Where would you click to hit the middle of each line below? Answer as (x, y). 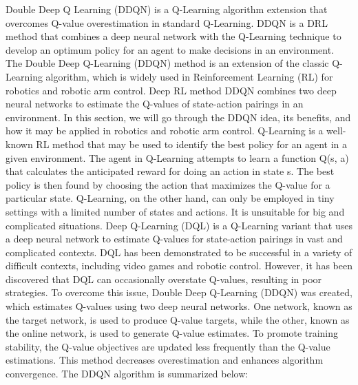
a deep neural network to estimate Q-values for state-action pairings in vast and (174, 239)
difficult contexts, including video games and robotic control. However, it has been (179, 266)
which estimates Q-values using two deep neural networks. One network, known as (179, 306)
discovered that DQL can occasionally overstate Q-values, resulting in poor (164, 279)
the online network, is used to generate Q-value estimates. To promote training (172, 333)
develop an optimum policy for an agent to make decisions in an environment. (170, 49)
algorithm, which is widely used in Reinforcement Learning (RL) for (189, 76)
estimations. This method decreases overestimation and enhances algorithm (165, 360)
